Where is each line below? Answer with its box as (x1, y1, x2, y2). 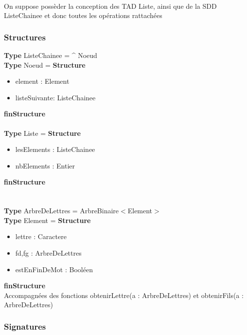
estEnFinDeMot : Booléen (15, 264, 93, 274)
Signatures (4, 320, 46, 332)
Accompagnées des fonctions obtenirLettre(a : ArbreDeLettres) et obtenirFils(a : (4, 290, 244, 300)
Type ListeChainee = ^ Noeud (4, 50, 97, 60)
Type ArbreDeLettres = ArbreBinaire (4, 205, 119, 216)
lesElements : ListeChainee (15, 144, 95, 154)
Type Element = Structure (4, 215, 91, 225)
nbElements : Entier (15, 160, 75, 170)
